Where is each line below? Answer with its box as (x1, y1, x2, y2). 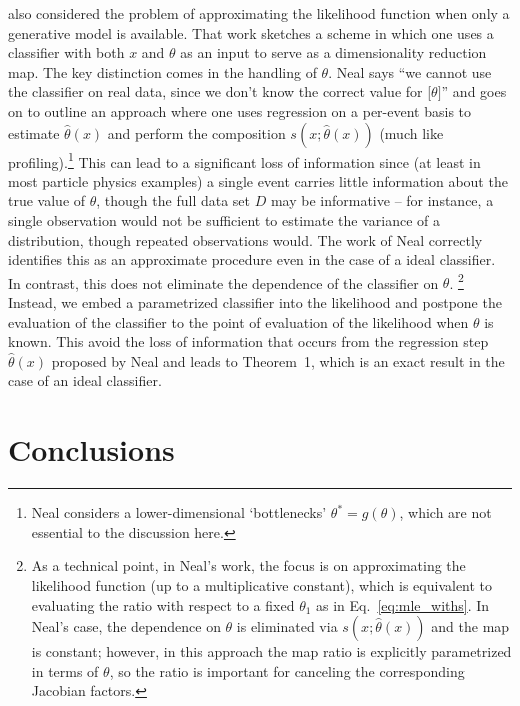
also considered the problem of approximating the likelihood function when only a (8, 3, 510, 23)
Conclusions (8, 429, 175, 470)
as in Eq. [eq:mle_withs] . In (316, 594, 490, 615)
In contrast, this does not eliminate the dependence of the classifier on (8, 272, 439, 293)
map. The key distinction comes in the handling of (8, 61, 317, 82)
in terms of (31, 660, 99, 681)
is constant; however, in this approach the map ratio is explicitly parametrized (31, 641, 512, 662)
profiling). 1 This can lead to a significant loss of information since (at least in (8, 148, 481, 172)
